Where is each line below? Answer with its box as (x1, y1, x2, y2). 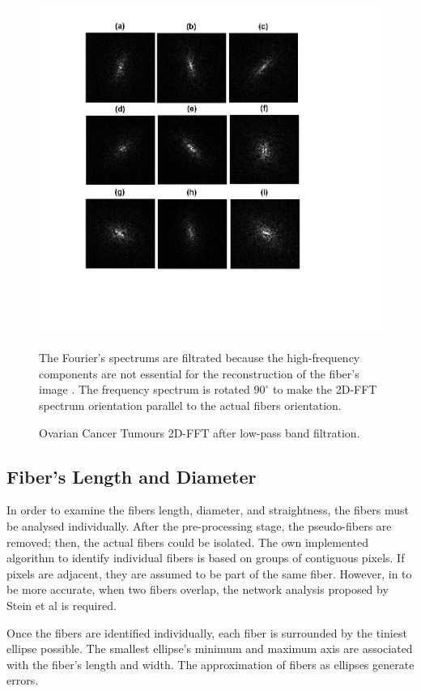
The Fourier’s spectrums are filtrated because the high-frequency (39, 349, 360, 366)
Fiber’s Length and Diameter (6, 463, 257, 488)
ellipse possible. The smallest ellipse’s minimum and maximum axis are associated (6, 640, 413, 657)
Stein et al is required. (6, 596, 117, 613)
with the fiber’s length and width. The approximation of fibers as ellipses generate (6, 655, 415, 672)
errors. (6, 672, 39, 689)
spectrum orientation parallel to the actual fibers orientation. (39, 396, 342, 413)
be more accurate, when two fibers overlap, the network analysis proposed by (6, 581, 389, 598)
